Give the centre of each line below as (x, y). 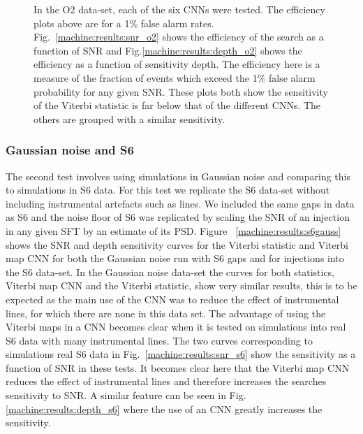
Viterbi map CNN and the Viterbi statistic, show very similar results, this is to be (181, 285)
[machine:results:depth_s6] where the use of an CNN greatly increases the (164, 408)
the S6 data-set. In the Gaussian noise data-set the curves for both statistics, (170, 272)
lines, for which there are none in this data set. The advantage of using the (166, 313)
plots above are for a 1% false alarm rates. (124, 23)
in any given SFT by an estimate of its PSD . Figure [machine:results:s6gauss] (173, 230)
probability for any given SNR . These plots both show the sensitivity (181, 91)
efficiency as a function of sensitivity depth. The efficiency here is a (177, 64)
